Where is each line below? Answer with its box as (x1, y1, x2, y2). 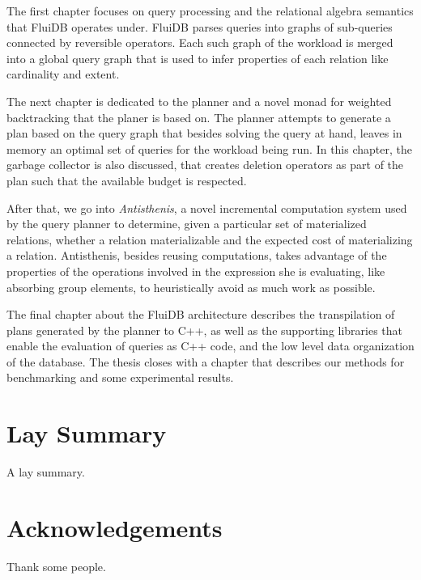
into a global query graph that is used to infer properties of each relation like (6, 49, 389, 66)
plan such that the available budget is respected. (6, 171, 247, 188)
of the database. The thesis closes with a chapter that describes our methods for (6, 353, 405, 370)
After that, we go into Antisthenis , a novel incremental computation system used (6, 199, 407, 216)
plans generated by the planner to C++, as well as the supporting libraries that (6, 321, 403, 338)
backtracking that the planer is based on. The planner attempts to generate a (6, 108, 391, 125)
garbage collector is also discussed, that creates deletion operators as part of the (6, 156, 404, 173)
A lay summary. (6, 464, 85, 481)
